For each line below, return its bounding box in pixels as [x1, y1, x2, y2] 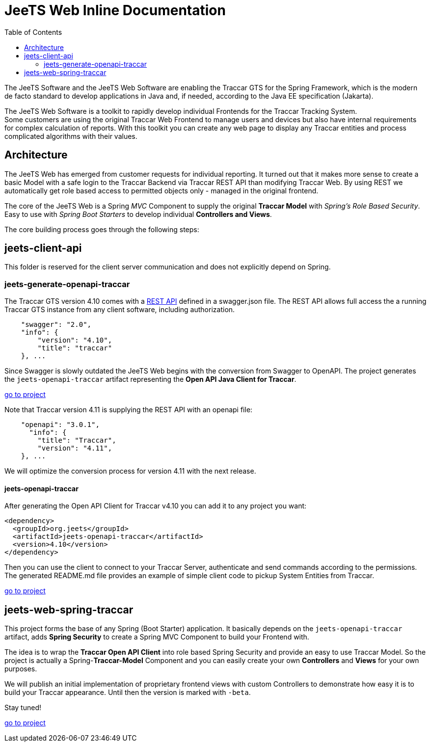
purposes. [4, 665, 37, 673]
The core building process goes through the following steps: [4, 225, 199, 234]
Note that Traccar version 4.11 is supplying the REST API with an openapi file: [4, 405, 253, 414]
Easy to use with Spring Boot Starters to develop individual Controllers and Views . [4, 210, 272, 218]
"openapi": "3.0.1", [21, 421, 100, 429]
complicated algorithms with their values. [4, 132, 137, 140]
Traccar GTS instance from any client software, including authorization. [4, 305, 235, 314]
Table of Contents [4, 27, 62, 36]
